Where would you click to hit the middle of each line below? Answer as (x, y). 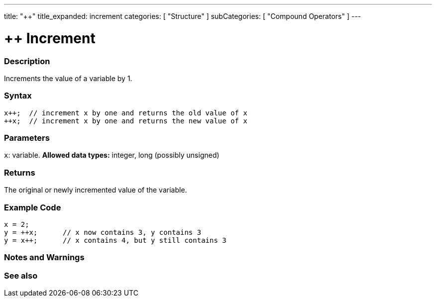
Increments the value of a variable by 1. (68, 78)
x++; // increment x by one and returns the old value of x (126, 113)
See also (21, 275)
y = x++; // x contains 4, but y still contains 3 (115, 240)
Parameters (27, 138)
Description (27, 61)
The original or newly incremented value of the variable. (96, 190)
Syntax (18, 96)
